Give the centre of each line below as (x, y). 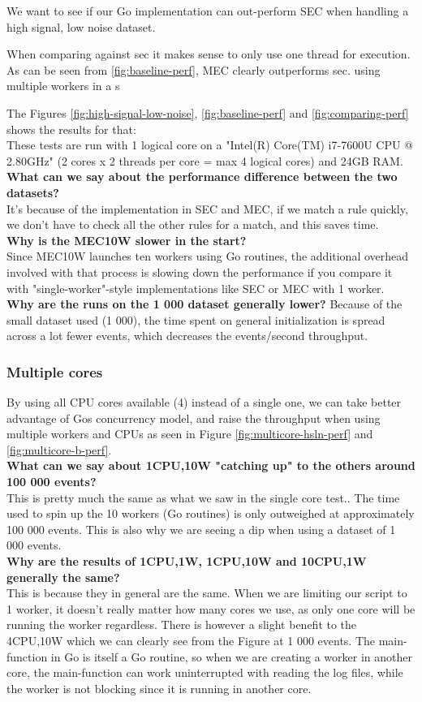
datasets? (33, 192)
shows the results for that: (71, 129)
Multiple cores (55, 371)
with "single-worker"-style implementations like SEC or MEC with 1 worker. (196, 288)
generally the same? (63, 577)
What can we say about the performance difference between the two (202, 177)
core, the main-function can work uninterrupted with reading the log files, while (205, 672)
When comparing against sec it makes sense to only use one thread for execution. (209, 54)
